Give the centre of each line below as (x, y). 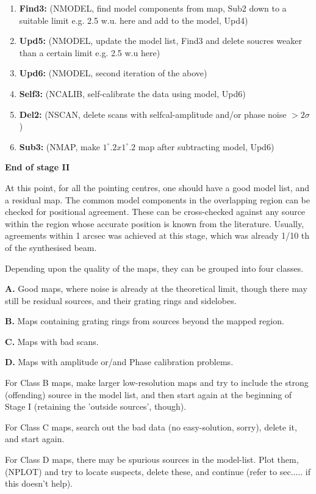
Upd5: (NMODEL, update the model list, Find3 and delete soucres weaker (160, 41)
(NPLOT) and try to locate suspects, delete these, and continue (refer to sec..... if (158, 471)
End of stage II (38, 167)
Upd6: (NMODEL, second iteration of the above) (113, 73)
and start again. (35, 439)
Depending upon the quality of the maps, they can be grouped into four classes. (154, 268)
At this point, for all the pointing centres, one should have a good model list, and (157, 187)
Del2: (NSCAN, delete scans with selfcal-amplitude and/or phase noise (153, 114)
